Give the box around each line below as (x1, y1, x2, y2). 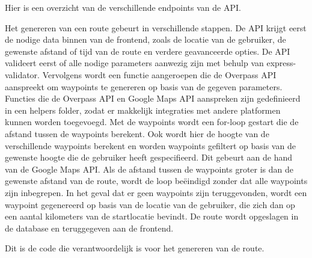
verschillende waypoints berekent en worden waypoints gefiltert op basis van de (5, 139, 296, 152)
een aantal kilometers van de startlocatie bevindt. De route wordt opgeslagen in (5, 210, 299, 223)
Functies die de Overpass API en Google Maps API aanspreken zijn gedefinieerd (5, 92, 301, 105)
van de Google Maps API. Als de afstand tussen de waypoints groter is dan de (5, 162, 294, 175)
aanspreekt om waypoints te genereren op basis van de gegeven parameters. (5, 80, 283, 93)
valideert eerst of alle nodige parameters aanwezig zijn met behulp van (5, 57, 264, 69)
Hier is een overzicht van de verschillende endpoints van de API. (5, 1, 241, 13)
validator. (5, 68, 40, 81)
